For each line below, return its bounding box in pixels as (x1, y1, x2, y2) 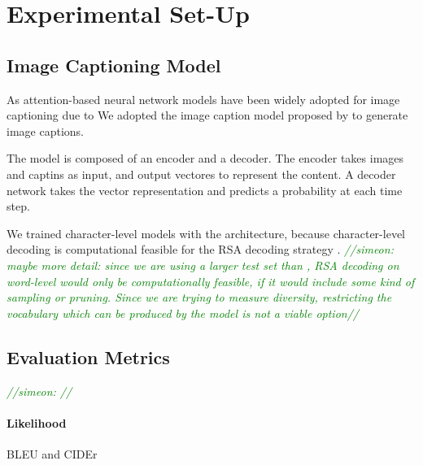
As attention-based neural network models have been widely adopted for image (7, 90, 400, 107)
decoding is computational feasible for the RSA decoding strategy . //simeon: (7, 241, 394, 258)
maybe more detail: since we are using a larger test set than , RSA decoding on (7, 256, 399, 273)
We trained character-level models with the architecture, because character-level (7, 224, 405, 241)
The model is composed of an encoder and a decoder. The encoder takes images (7, 150, 404, 167)
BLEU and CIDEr (7, 445, 98, 462)
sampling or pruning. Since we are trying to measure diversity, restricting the (7, 289, 392, 306)
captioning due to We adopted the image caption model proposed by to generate (7, 106, 408, 124)
